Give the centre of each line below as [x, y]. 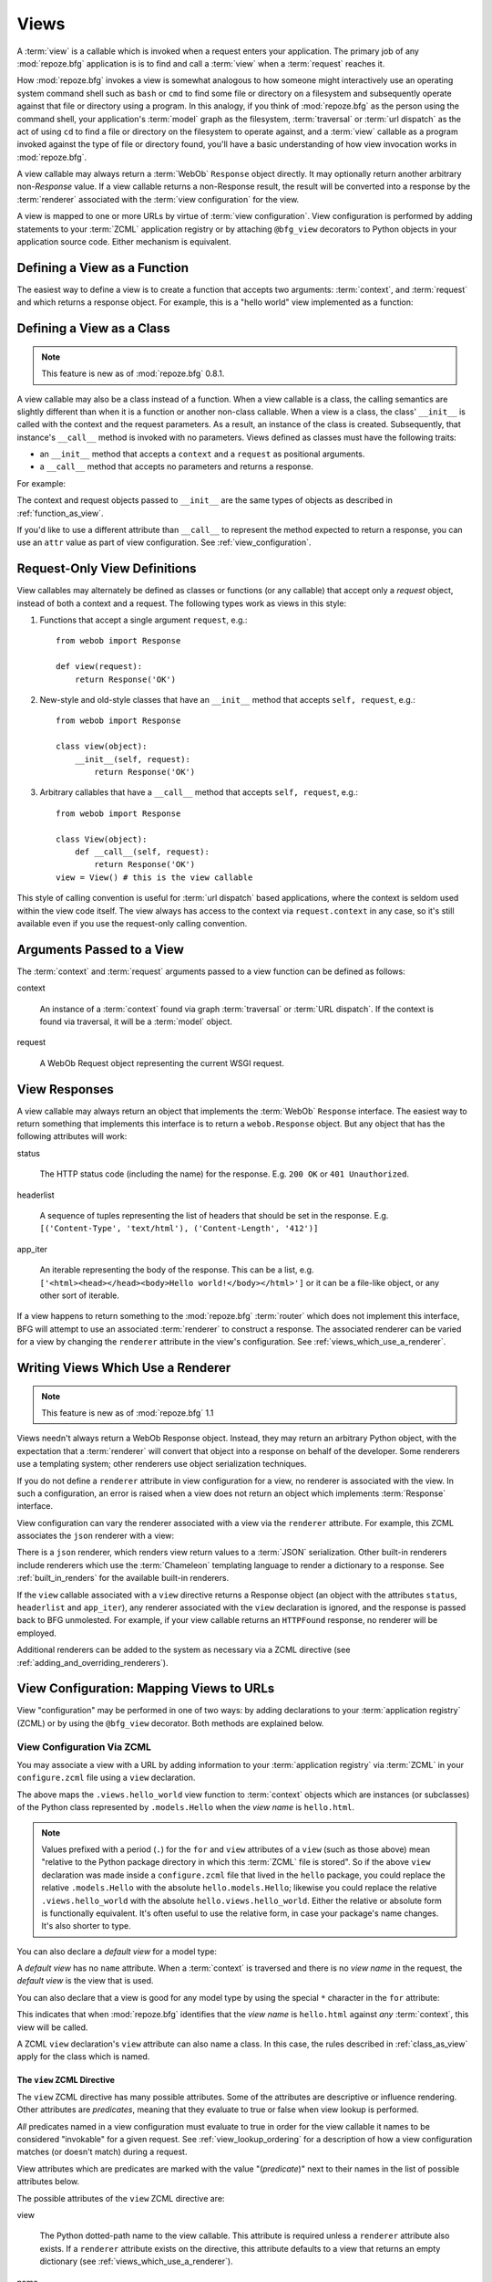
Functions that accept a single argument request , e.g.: [143, 620]
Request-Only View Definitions [107, 569]
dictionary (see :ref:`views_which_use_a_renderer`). [136, 2261]
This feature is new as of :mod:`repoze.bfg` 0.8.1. [133, 373]
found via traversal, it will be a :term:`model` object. [136, 1021]
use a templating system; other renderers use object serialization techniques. [162, 1464]
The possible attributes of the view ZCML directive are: [121, 2198]
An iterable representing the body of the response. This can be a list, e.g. [177, 1270]
